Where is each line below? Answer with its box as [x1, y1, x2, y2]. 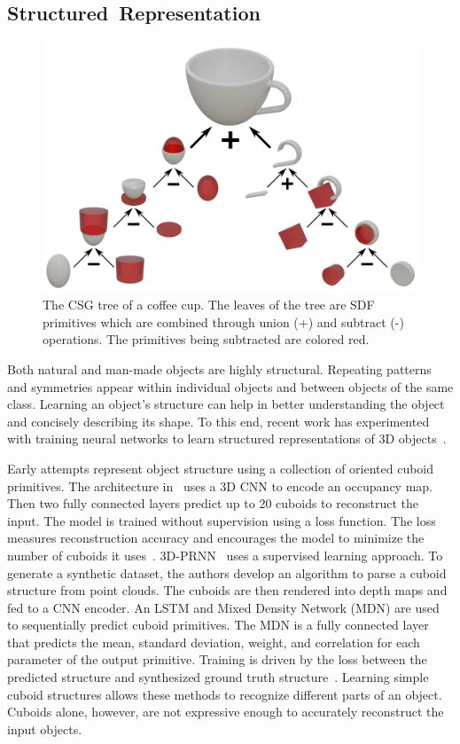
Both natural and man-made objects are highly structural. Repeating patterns [7, 359, 432, 378]
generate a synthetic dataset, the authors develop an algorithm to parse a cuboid [7, 563, 447, 582]
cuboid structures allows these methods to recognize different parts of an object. [7, 685, 442, 703]
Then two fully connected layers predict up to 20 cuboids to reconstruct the [7, 494, 418, 513]
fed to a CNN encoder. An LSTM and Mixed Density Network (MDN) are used [7, 598, 440, 616]
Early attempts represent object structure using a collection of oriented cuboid [7, 458, 434, 477]
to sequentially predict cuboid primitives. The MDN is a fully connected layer [7, 615, 429, 634]
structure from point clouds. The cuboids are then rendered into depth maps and [7, 581, 448, 599]
